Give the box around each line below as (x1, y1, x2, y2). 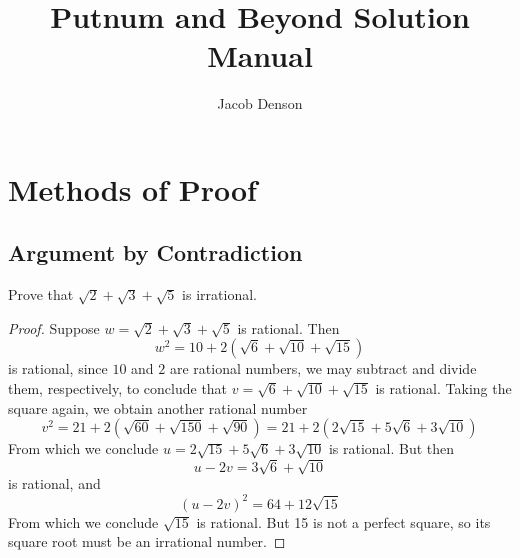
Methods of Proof (8, 168, 257, 209)
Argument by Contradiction (8, 237, 303, 268)
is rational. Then (237, 317, 340, 338)
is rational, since (8, 358, 108, 379)
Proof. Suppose (8, 317, 100, 338)
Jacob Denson (217, 93, 303, 114)
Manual (207, 35, 313, 76)
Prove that (8, 284, 74, 305)
